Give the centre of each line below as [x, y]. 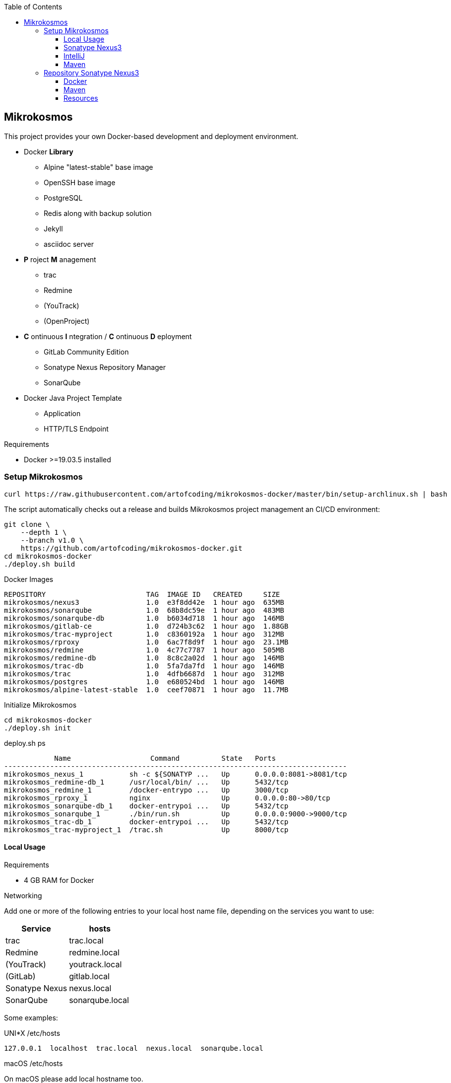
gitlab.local [89, 976]
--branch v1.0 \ [52, 540]
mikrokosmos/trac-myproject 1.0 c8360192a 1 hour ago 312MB [144, 634]
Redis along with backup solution [98, 213]
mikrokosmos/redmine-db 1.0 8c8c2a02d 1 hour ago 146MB [144, 658]
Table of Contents [33, 7]
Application [62, 413]
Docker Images [29, 579]
